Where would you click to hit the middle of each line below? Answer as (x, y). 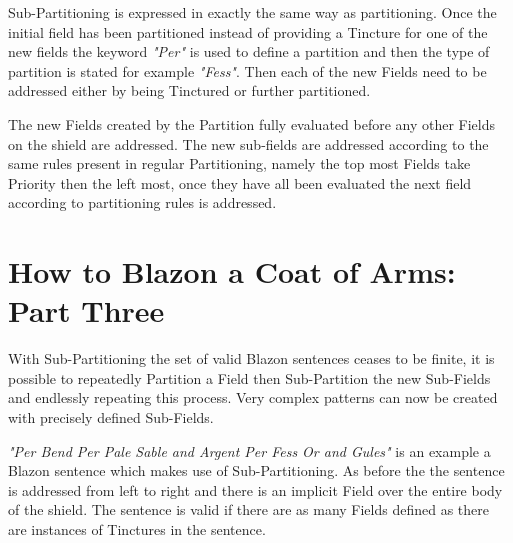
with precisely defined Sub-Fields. (111, 417)
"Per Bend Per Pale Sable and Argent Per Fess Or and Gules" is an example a (249, 450)
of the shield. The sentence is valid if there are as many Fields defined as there (248, 509)
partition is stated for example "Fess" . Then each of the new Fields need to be (247, 70)
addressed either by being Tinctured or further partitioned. (189, 90)
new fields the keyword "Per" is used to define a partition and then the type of (249, 51)
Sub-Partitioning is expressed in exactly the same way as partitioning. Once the (252, 12)
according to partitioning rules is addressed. (142, 202)
